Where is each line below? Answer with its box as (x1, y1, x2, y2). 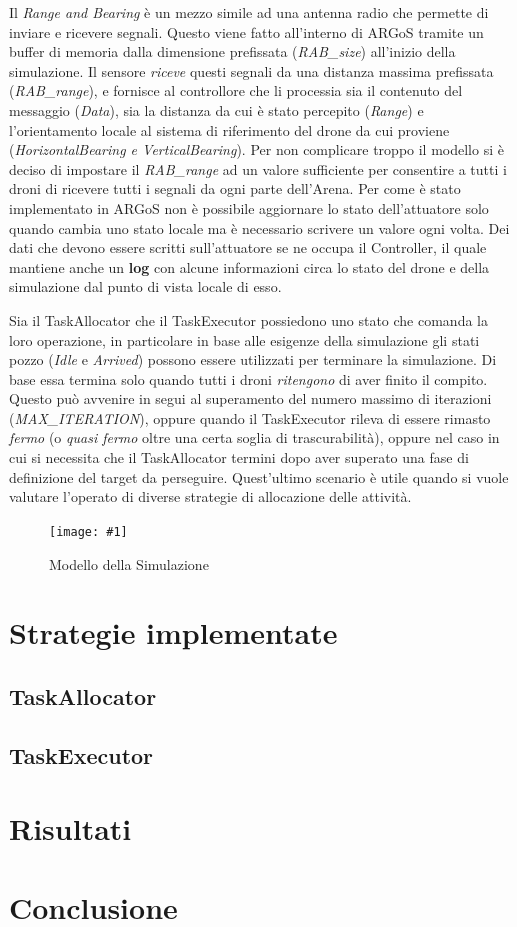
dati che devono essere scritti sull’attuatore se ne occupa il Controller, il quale (9, 237, 487, 258)
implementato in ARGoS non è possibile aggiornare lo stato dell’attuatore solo (9, 197, 489, 218)
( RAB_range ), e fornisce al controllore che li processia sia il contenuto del (9, 80, 463, 101)
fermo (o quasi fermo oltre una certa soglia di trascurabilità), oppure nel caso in (9, 427, 500, 448)
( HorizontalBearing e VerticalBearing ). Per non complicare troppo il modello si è (9, 139, 504, 160)
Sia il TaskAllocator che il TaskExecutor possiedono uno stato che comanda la (9, 309, 488, 330)
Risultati (9, 808, 132, 849)
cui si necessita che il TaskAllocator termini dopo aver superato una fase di (9, 447, 469, 468)
